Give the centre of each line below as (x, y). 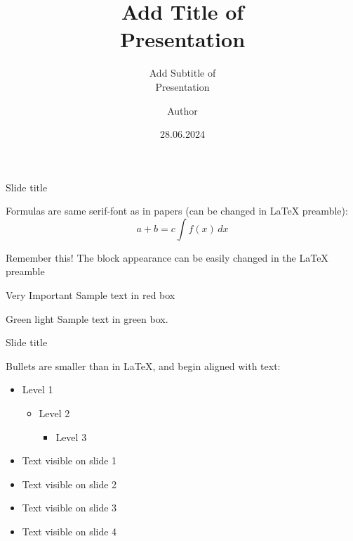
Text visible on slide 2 (69, 484)
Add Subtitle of (182, 73)
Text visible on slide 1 (69, 460)
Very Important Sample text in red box (91, 295)
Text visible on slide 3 (69, 508)
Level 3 (71, 437)
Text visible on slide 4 (69, 531)
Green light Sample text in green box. (87, 318)
